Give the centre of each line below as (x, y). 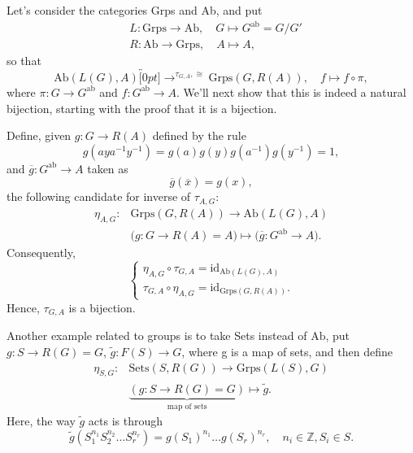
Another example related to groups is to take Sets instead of (157, 335)
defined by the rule (199, 135)
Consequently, (41, 253)
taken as (108, 168)
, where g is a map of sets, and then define (287, 351)
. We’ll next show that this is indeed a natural (291, 91)
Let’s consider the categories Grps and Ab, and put (135, 10)
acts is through (126, 421)
